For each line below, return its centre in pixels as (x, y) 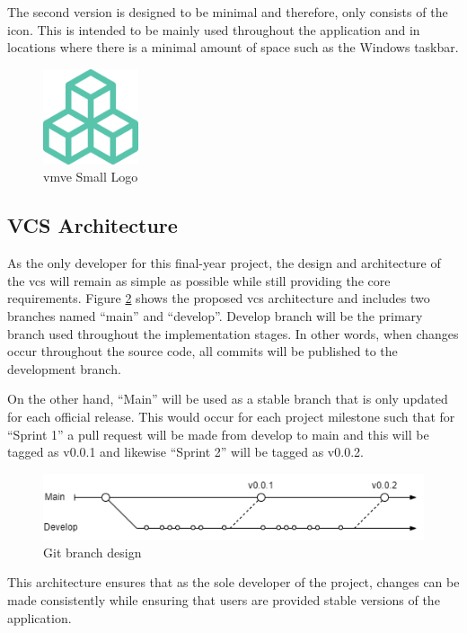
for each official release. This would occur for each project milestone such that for (231, 416)
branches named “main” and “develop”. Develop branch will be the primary (215, 315)
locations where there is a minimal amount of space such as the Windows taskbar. (233, 47)
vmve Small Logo (91, 177)
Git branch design (93, 552)
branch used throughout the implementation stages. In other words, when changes (233, 333)
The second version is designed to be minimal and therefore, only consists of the (228, 12)
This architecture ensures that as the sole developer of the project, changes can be (233, 582)
